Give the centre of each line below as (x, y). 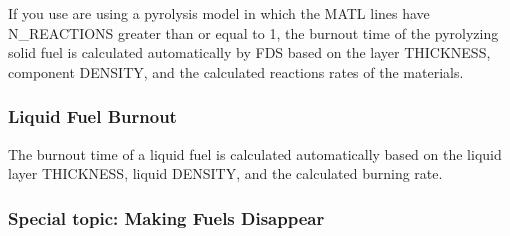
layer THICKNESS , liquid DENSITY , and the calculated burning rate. (225, 173)
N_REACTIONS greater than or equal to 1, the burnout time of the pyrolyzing (253, 32)
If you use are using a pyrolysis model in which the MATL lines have (219, 13)
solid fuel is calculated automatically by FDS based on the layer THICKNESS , (249, 52)
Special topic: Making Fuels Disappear (166, 217)
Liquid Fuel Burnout (92, 116)
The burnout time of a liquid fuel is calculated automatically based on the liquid (255, 153)
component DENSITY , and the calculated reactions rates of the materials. (236, 71)
